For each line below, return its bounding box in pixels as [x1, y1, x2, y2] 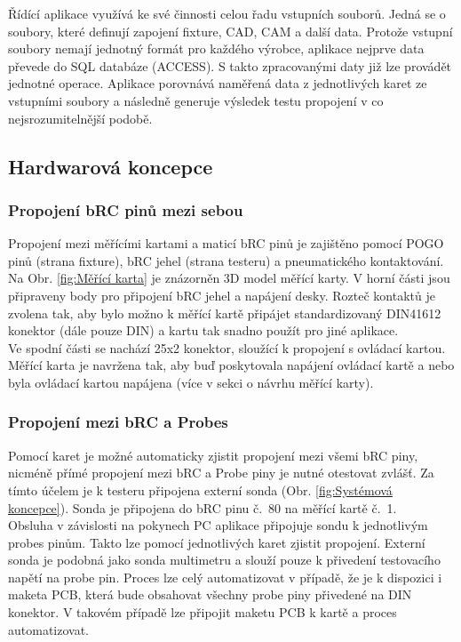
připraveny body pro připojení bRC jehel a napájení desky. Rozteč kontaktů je [8, 285, 435, 304]
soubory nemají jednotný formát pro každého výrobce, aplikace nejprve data [8, 39, 425, 58]
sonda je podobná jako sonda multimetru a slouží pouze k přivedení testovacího [8, 550, 441, 569]
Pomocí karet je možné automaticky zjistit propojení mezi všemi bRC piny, [8, 445, 418, 464]
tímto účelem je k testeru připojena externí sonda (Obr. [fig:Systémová [8, 480, 393, 499]
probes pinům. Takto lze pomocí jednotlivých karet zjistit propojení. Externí [8, 533, 425, 551]
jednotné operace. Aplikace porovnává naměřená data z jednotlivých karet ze [8, 74, 427, 92]
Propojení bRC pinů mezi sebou [8, 198, 243, 221]
